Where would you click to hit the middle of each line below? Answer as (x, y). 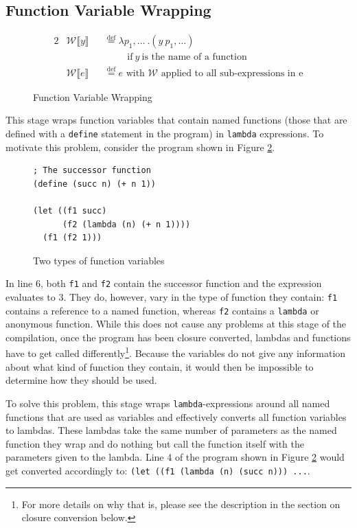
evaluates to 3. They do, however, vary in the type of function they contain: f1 (172, 296)
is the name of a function (194, 57)
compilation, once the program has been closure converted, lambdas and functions (178, 337)
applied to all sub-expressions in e (232, 73)
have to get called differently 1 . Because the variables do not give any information (176, 352)
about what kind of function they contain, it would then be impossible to (160, 366)
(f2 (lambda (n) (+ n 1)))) (126, 224)
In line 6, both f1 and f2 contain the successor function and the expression (164, 283)
